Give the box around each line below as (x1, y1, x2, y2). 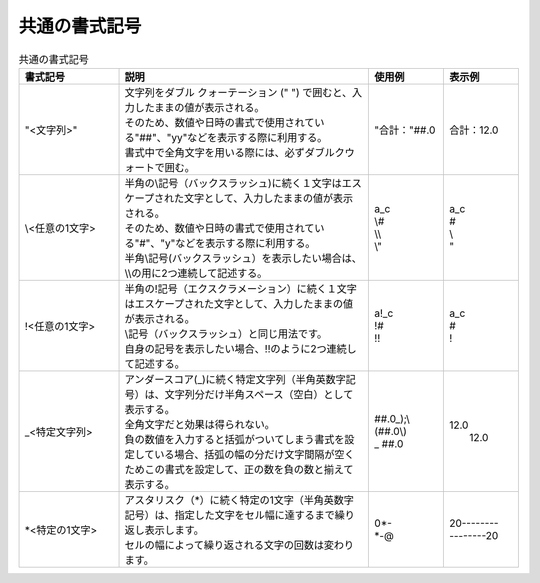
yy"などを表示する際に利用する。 (171, 130, 328, 144)
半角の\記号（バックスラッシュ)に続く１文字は (124, 176, 342, 190)
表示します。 (144, 523, 204, 537)
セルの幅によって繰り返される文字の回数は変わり (124, 538, 355, 552)
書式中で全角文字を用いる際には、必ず (124, 145, 305, 159)
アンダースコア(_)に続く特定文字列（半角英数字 (124, 372, 347, 386)
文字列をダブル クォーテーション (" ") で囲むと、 (124, 85, 353, 99)
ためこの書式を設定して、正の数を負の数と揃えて (124, 462, 354, 476)
